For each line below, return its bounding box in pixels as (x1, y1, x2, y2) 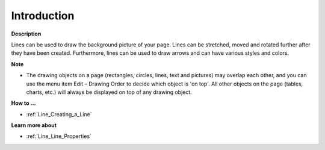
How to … (11, 99, 36, 107)
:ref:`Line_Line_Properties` (26, 133, 91, 140)
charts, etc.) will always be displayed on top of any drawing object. (26, 88, 192, 96)
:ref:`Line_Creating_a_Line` (26, 110, 93, 117)
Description (11, 30, 42, 37)
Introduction (11, 9, 75, 22)
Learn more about (11, 122, 57, 129)
